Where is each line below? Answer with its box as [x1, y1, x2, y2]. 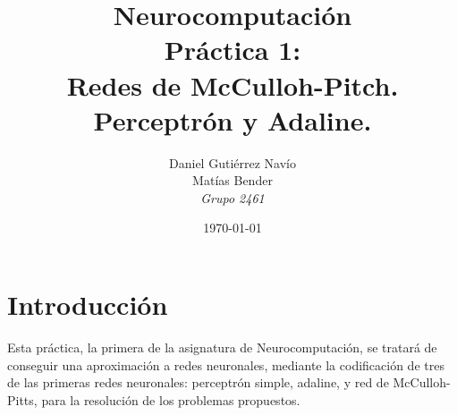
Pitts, [7, 390, 38, 409]
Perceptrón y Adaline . [93, 101, 372, 138]
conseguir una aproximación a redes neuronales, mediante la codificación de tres [7, 355, 444, 374]
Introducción [7, 286, 168, 323]
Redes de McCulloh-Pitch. [66, 66, 399, 103]
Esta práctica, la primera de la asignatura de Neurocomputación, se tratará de [7, 338, 437, 356]
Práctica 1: [164, 31, 301, 68]
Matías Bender [192, 171, 273, 190]
